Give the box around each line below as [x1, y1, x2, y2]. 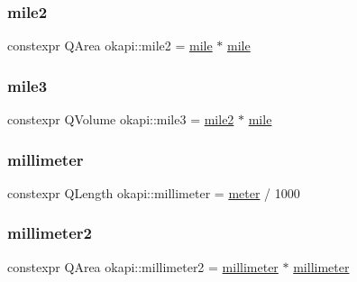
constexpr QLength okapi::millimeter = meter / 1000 [7, 183, 300, 202]
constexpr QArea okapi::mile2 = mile [7, 36, 213, 55]
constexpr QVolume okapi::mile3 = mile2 [7, 110, 234, 129]
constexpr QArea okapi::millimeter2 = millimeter [7, 257, 279, 276]
